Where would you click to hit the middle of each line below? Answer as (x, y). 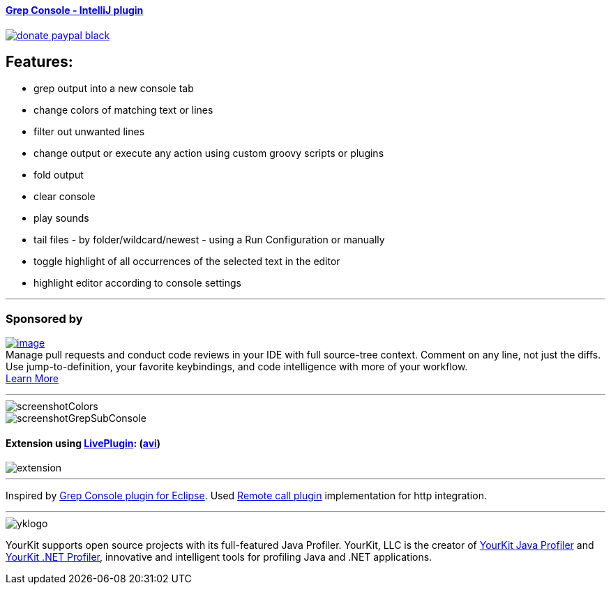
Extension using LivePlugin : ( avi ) (83, 443)
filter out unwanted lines (89, 132)
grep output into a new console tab (114, 89)
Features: (39, 62)
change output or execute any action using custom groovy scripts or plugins (209, 153)
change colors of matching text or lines (123, 110)
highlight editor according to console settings (137, 283)
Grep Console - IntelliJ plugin (75, 10)
